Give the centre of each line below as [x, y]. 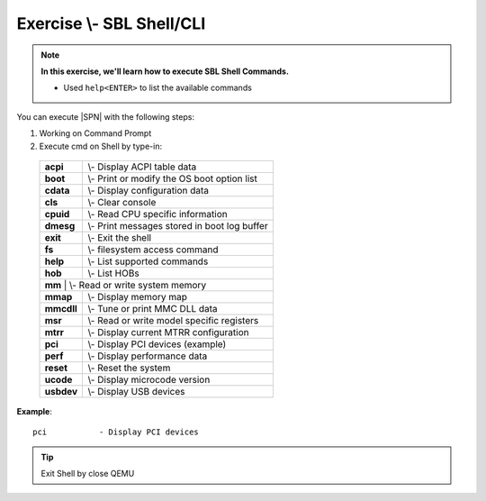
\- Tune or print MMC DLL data [153, 308]
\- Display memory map [138, 296]
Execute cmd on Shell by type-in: [100, 146]
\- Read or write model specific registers [173, 320]
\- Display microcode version [149, 379]
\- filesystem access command [153, 250]
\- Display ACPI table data [142, 167]
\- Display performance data [148, 356]
